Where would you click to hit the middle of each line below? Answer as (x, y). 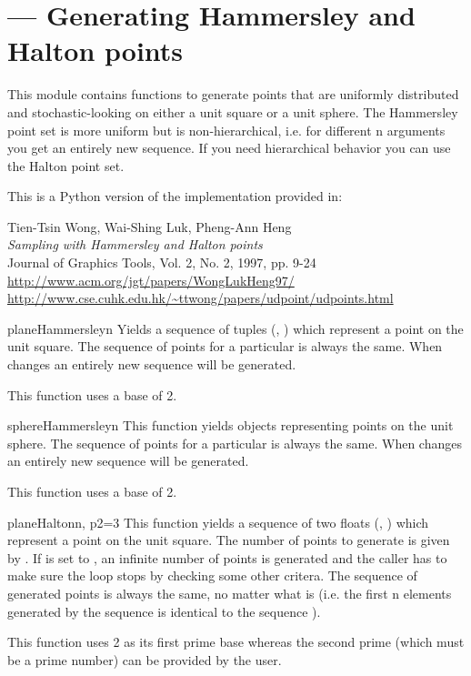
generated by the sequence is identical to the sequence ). (164, 611)
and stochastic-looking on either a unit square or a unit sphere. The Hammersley (233, 111)
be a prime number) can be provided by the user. (145, 659)
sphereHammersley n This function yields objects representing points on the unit (230, 425)
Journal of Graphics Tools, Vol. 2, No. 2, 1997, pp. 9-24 (162, 262)
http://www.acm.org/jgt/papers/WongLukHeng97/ (151, 280)
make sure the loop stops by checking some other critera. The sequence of (212, 575)
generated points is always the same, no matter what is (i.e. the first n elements (230, 593)
